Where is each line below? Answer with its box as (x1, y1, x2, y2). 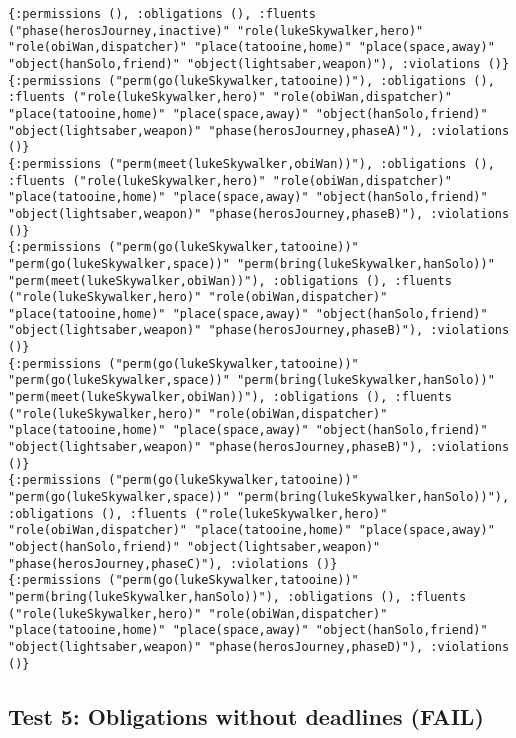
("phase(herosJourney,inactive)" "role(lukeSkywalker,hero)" (8, 23, 424, 38)
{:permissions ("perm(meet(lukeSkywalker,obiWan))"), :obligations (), (8, 156, 495, 171)
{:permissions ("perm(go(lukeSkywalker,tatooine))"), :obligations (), (8, 73, 495, 88)
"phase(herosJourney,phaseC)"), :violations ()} (8, 556, 338, 571)
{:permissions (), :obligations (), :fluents (8, 7, 316, 21)
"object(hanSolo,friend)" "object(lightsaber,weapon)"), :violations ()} (8, 56, 510, 71)
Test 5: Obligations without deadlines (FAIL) (8, 700, 484, 731)
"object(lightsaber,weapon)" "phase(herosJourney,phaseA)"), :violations (8, 123, 510, 138)
